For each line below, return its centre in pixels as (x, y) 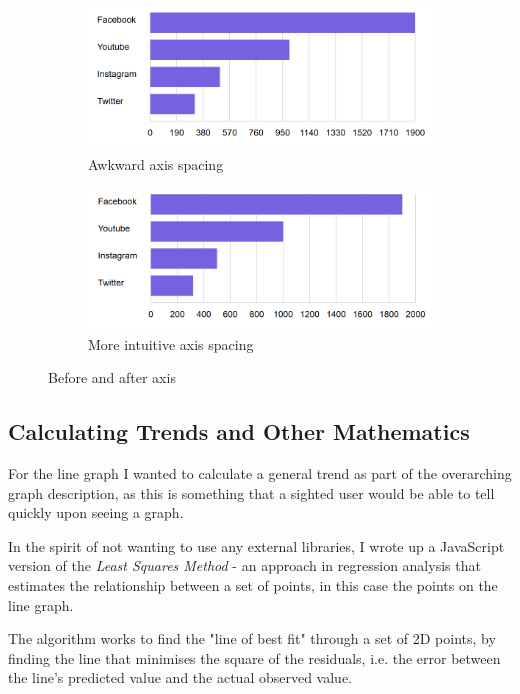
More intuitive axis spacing (171, 343)
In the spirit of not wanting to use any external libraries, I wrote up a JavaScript (256, 545)
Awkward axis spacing (156, 163)
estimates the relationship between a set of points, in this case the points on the (253, 585)
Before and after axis (112, 377)
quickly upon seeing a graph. (96, 512)
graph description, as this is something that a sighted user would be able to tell (251, 492)
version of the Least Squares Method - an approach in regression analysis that (244, 565)
